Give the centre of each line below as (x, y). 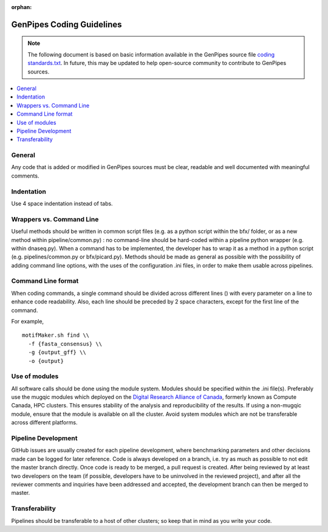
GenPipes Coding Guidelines (67, 24)
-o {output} (46, 361)
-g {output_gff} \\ (57, 352)
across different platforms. (44, 423)
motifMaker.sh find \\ (56, 335)
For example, (28, 321)
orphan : (22, 7)
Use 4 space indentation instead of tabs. (62, 203)
